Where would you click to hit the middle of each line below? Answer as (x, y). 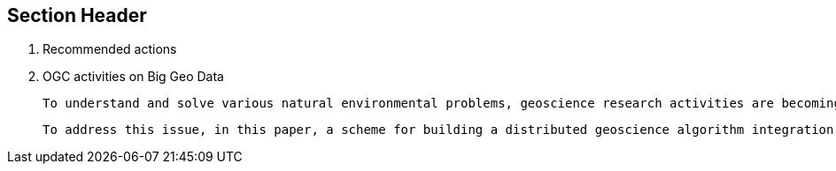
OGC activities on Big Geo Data (133, 77)
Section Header (77, 15)
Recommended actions (110, 49)
